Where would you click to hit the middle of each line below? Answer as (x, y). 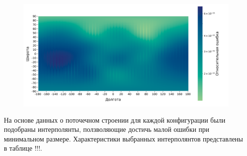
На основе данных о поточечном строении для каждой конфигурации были (115, 120)
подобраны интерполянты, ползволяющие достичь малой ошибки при (107, 129)
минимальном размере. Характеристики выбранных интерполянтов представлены (123, 138)
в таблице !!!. (23, 148)
